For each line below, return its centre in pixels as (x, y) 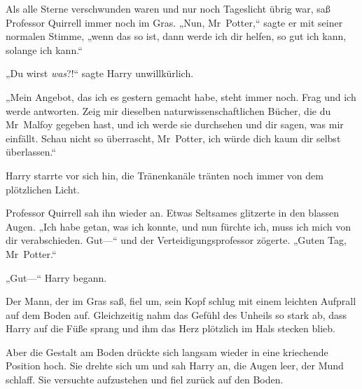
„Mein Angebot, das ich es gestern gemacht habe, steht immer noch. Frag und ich (181, 96)
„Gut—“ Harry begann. (56, 277)
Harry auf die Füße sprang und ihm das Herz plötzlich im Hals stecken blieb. (170, 328)
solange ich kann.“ (44, 49)
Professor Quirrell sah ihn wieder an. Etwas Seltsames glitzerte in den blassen (173, 213)
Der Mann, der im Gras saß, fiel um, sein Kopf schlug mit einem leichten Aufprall (181, 301)
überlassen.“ (31, 152)
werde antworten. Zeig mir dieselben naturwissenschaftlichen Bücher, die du (168, 110)
